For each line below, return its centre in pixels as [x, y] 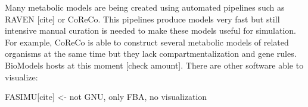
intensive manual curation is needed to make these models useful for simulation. [150, 30]
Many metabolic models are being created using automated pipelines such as [145, 7]
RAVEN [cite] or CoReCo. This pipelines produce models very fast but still [142, 19]
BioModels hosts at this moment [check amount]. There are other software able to [154, 65]
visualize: [21, 77]
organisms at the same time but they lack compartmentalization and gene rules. [151, 54]
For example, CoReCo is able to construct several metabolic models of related [147, 42]
